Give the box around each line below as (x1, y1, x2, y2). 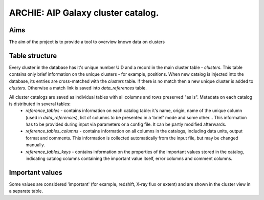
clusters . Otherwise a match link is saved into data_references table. (9, 85, 147, 91)
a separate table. (9, 188, 44, 194)
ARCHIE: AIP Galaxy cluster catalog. (9, 7, 159, 18)
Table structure (9, 51, 57, 60)
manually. (25, 142, 45, 148)
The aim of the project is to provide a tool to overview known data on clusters (9, 39, 165, 45)
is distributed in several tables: (9, 101, 71, 107)
